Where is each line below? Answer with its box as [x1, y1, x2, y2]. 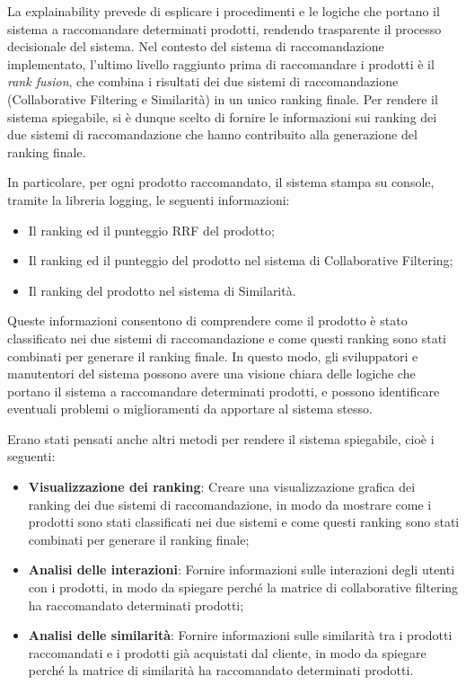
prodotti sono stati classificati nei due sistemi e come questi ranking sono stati [28, 512, 460, 531]
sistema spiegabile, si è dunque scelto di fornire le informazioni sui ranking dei [7, 107, 437, 126]
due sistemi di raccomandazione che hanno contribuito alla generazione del [7, 125, 418, 144]
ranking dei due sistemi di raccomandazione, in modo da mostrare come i [28, 494, 432, 513]
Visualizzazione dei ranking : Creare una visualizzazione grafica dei [28, 477, 416, 496]
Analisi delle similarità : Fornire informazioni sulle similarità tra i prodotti [28, 626, 453, 645]
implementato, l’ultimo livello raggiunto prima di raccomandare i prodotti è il [7, 54, 435, 73]
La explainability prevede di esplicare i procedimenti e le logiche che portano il [7, 2, 440, 20]
